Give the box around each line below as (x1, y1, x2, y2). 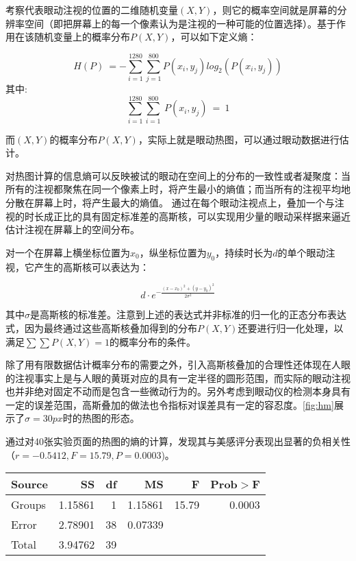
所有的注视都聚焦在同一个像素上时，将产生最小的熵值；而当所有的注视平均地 (5, 182, 351, 196)
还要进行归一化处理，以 (238, 320, 344, 335)
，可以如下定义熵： (170, 29, 257, 44)
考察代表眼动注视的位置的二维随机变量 (5, 3, 178, 16)
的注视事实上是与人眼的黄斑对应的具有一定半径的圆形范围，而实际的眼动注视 (5, 370, 351, 385)
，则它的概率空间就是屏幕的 (212, 3, 338, 16)
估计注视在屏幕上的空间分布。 (5, 222, 140, 237)
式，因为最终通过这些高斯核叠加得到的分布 (5, 320, 197, 335)
